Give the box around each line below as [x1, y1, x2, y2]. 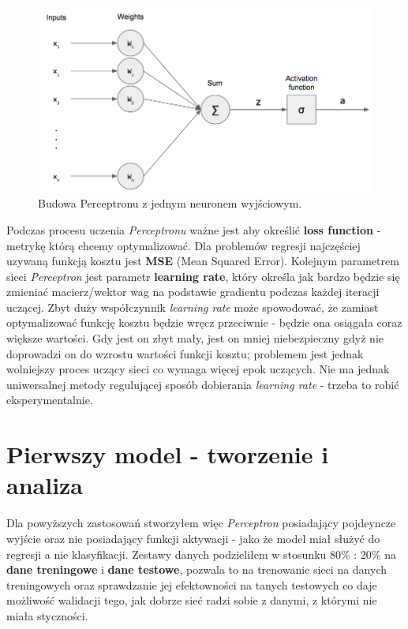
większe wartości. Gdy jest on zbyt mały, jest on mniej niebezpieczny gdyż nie [6, 330, 384, 346]
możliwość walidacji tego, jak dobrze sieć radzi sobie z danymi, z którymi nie [6, 592, 377, 608]
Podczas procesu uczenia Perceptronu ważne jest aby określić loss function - [6, 221, 381, 238]
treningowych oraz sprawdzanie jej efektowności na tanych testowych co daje [6, 576, 377, 593]
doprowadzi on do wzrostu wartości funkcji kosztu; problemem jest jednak [6, 345, 364, 361]
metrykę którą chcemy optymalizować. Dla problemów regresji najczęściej [6, 237, 361, 253]
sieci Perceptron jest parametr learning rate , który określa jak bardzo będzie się [6, 268, 400, 284]
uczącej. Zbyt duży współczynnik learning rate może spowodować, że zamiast [6, 298, 379, 315]
